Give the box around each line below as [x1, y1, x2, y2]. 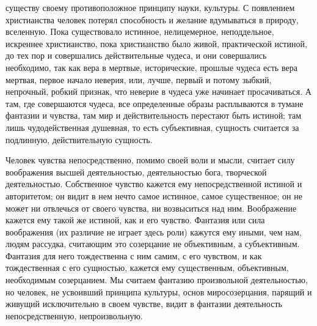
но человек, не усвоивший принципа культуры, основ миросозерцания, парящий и [5, 285, 312, 298]
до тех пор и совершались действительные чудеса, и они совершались [5, 49, 267, 62]
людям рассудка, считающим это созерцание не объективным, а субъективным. [5, 237, 300, 250]
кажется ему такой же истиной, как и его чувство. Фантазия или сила [5, 213, 265, 226]
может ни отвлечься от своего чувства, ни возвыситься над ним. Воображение [5, 201, 297, 214]
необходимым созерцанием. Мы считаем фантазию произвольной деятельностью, [5, 273, 308, 286]
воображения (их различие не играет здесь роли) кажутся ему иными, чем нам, [5, 225, 302, 238]
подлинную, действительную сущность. [5, 133, 153, 146]
